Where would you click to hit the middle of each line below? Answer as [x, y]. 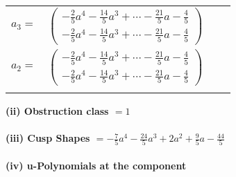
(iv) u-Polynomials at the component [96, 165]
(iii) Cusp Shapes [48, 138]
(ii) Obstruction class [57, 110]
